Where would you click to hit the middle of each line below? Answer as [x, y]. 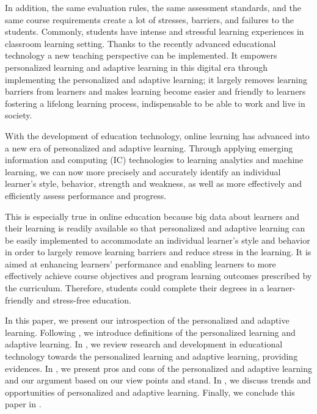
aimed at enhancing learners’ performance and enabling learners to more [140, 263]
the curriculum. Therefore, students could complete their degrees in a [135, 288]
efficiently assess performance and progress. [86, 195]
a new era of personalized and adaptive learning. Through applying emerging [149, 147]
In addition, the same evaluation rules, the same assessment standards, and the [153, 7]
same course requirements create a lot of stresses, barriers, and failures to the [150, 19]
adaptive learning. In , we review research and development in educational [144, 344]
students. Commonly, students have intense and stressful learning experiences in [155, 31]
